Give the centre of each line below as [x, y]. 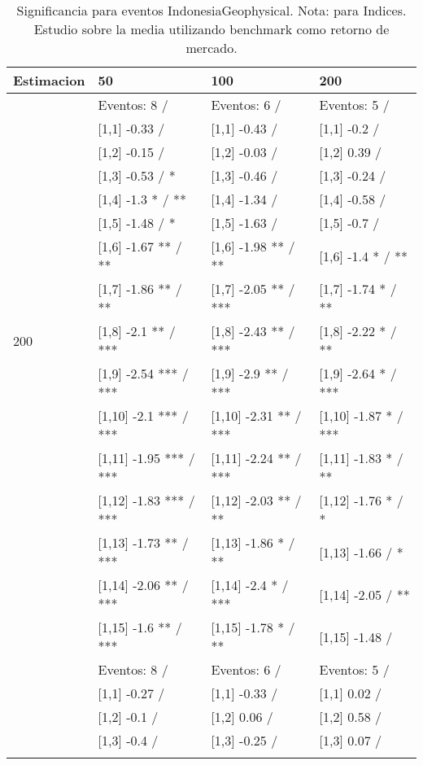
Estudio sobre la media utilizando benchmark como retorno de [211, 29]
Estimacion [49, 80]
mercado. [211, 48]
